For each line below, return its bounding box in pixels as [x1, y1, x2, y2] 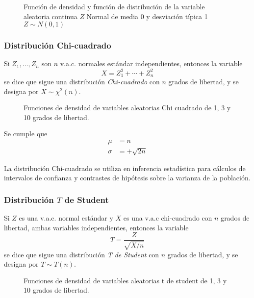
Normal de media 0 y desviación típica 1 [86, 11, 208, 21]
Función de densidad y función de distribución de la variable [24, 1, 205, 11]
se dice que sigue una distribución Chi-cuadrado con [4, 76, 160, 86]
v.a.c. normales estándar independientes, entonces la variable [60, 58, 243, 69]
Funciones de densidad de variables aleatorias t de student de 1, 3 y [24, 275, 227, 285]
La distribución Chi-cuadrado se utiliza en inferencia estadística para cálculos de [4, 163, 246, 173]
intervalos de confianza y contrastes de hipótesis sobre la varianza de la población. [4, 173, 251, 183]
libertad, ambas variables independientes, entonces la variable [4, 222, 189, 232]
